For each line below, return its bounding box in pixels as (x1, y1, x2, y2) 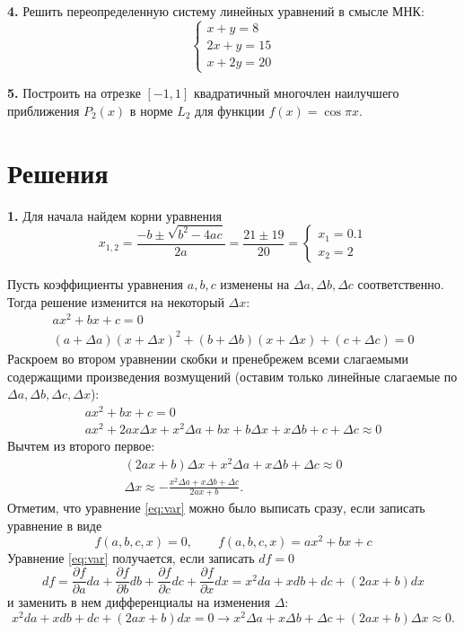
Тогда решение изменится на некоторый (7, 292, 224, 311)
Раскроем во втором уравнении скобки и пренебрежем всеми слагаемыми (7, 348, 409, 367)
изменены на (220, 275, 290, 294)
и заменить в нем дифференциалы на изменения (7, 593, 270, 611)
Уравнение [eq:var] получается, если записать (7, 548, 255, 567)
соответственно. (357, 275, 444, 294)
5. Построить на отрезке (7, 84, 141, 102)
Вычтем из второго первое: (7, 435, 155, 454)
